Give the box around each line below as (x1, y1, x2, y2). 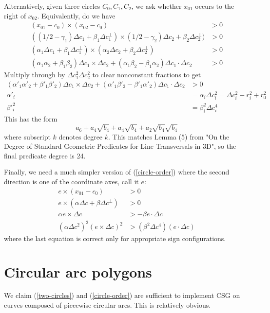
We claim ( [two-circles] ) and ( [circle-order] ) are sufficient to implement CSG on (4, 290, 240, 300)
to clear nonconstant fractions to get (92, 70, 201, 80)
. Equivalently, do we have (37, 10, 116, 20)
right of (4, 10, 26, 20)
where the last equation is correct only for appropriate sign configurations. (4, 233, 226, 243)
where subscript (4, 131, 51, 141)
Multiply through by (4, 70, 65, 80)
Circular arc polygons (4, 262, 152, 282)
